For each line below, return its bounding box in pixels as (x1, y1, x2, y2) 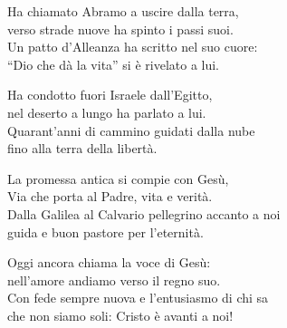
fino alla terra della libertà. (7, 139, 158, 158)
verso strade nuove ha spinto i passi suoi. (7, 19, 234, 38)
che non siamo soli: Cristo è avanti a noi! (7, 305, 234, 324)
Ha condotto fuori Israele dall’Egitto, (7, 85, 213, 104)
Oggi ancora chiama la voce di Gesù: (7, 253, 211, 272)
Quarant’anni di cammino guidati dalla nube (7, 121, 255, 140)
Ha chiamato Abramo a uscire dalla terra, (7, 2, 239, 20)
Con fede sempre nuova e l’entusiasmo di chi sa (7, 288, 269, 307)
